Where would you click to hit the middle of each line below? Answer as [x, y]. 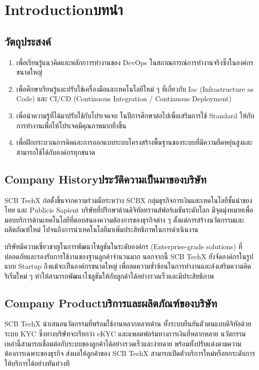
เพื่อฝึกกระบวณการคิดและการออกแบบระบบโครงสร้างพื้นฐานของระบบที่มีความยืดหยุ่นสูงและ [134, 142]
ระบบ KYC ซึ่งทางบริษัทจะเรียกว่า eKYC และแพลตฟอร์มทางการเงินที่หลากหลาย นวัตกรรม [125, 334]
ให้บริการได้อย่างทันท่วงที [37, 363]
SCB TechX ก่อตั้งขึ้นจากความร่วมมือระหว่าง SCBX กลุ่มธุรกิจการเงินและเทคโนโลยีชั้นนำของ [128, 200]
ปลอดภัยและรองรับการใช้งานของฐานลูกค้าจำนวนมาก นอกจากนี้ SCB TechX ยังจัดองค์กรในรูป [129, 256]
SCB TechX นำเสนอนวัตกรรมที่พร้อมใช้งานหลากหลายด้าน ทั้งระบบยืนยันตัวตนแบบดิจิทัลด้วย [128, 324]
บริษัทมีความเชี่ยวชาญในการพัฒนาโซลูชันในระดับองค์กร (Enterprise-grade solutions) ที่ [123, 246]
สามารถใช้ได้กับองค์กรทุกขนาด [55, 152]
